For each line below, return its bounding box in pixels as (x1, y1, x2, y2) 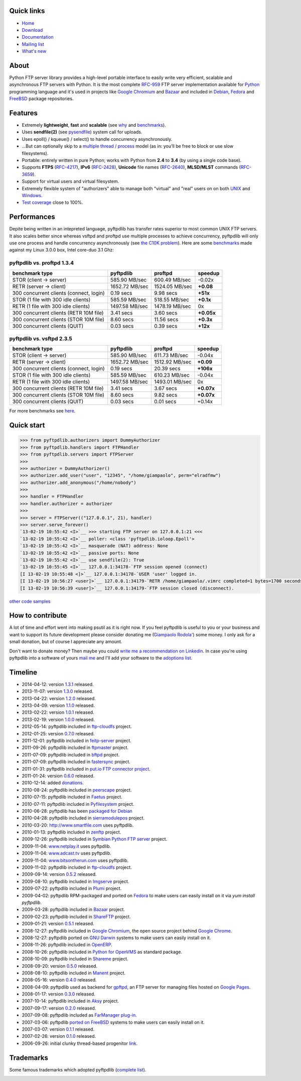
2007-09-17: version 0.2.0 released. (22, 1005, 96, 1011)
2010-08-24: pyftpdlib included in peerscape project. (22, 787, 132, 793)
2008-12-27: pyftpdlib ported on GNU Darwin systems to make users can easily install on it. (22, 935, 211, 941)
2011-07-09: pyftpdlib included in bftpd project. (22, 752, 120, 758)
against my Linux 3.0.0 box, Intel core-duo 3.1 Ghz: (9, 247, 114, 253)
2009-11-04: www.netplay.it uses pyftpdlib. (22, 843, 111, 849)
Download (22, 27, 43, 33)
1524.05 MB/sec (154, 283, 193, 290)
